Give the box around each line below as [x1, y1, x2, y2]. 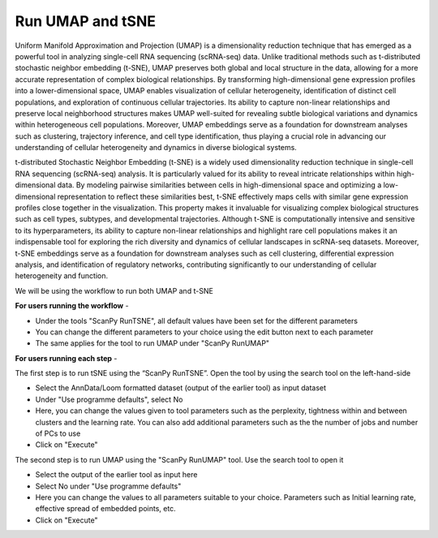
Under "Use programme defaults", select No [35, 394, 183, 404]
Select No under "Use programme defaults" [35, 481, 182, 491]
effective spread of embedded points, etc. [35, 504, 176, 514]
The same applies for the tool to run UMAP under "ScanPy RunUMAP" [35, 338, 270, 348]
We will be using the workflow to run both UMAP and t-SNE [15, 286, 214, 295]
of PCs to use [35, 428, 81, 438]
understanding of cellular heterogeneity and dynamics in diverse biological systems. [15, 143, 298, 153]
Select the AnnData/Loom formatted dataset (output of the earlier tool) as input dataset [35, 383, 327, 393]
